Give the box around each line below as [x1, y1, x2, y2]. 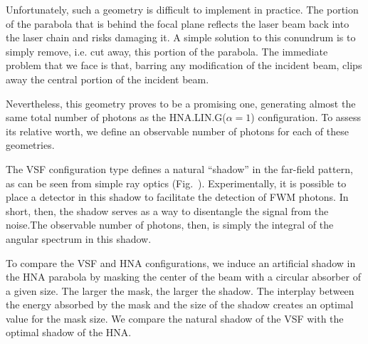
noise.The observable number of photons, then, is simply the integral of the [6, 217, 334, 232]
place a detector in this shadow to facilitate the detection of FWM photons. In [6, 189, 349, 204]
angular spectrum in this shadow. [6, 231, 152, 246]
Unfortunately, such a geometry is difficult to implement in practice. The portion [6, 2, 359, 16]
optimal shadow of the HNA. [6, 325, 132, 340]
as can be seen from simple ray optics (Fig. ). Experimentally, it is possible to [6, 175, 347, 190]
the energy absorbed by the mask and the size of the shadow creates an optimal [6, 297, 354, 312]
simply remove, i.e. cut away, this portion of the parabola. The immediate [6, 43, 328, 58]
